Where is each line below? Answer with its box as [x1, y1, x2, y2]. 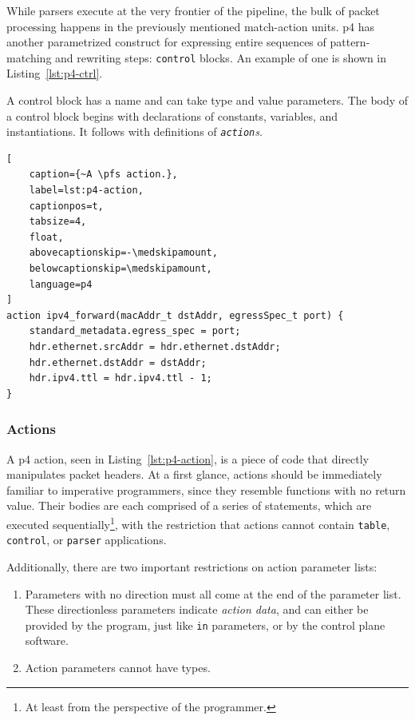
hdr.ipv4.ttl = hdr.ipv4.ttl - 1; [29, 372, 212, 384]
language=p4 [29, 278, 93, 290]
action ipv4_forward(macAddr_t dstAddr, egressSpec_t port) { [6, 309, 344, 321]
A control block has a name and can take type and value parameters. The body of [6, 92, 409, 109]
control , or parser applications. [6, 531, 167, 548]
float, [29, 231, 64, 243]
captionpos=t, [29, 200, 104, 212]
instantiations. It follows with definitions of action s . [6, 123, 263, 140]
